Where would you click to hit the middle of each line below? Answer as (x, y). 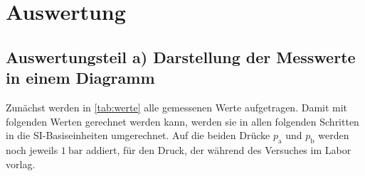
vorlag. (21, 164)
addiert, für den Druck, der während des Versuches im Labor (218, 149)
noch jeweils (32, 149)
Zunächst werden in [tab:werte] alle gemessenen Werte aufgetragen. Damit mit (177, 107)
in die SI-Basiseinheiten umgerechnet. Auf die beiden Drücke (138, 135)
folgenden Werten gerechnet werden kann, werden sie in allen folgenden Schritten (182, 121)
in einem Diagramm (80, 78)
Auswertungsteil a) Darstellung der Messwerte (181, 56)
